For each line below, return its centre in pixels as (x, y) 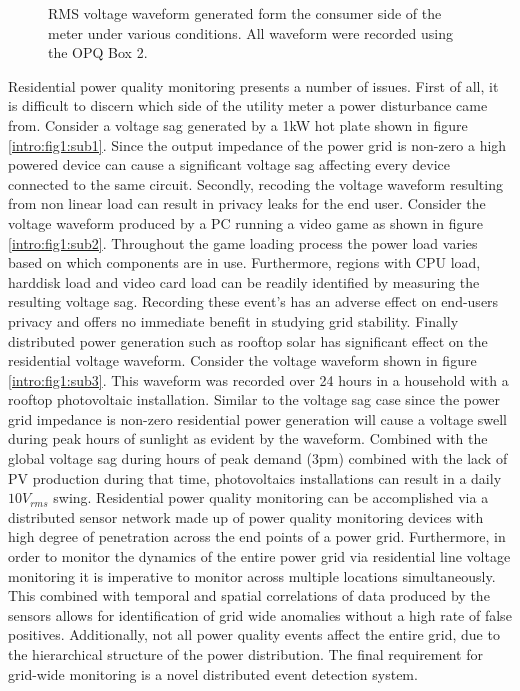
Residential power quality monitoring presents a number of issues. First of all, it (253, 85)
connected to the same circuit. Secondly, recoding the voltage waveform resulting (255, 183)
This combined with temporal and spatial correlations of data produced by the (249, 595)
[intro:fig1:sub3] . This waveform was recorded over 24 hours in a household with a (258, 379)
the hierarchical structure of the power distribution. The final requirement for (245, 654)
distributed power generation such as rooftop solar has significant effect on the (248, 340)
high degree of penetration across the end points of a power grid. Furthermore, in (257, 536)
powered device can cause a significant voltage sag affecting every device (229, 164)
